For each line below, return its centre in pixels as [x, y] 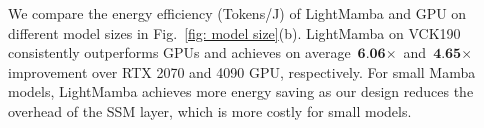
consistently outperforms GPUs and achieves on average [179, 52]
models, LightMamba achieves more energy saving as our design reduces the [241, 91]
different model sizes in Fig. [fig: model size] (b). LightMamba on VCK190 [234, 32]
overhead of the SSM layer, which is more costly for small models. [210, 110]
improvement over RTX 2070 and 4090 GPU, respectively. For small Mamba [242, 71]
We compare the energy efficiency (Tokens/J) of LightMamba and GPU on [237, 13]
